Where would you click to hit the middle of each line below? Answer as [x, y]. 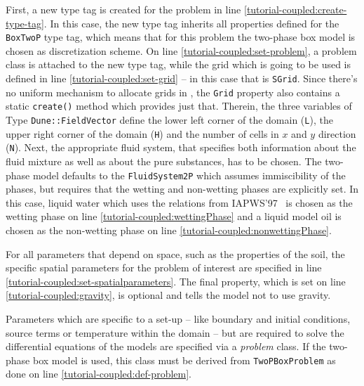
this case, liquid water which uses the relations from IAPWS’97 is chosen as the [179, 202]
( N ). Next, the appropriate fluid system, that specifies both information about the [181, 147]
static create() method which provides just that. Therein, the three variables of [179, 106]
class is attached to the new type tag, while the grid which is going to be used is [178, 64]
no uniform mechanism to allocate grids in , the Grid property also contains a [173, 92]
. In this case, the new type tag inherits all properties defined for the [191, 23]
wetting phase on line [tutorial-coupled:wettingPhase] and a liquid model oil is [174, 216]
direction [337, 133]
